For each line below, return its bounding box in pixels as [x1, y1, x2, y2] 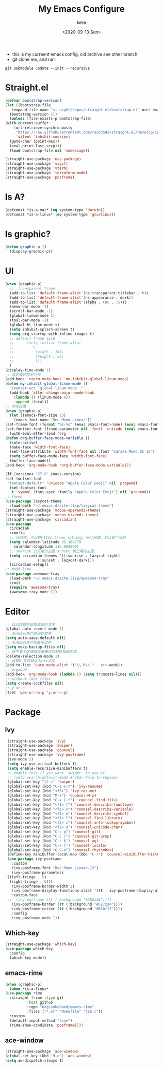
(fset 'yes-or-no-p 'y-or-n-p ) [5, 690, 68, 695]
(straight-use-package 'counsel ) [7, 748, 75, 753]
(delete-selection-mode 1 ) [5, 654, 60, 659]
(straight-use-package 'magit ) [5, 161, 68, 166]
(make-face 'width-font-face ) [9, 445, 70, 449]
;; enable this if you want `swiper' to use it [7, 770, 105, 776]
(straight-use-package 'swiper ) [7, 743, 73, 748]
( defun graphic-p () [5, 245, 47, 250]
